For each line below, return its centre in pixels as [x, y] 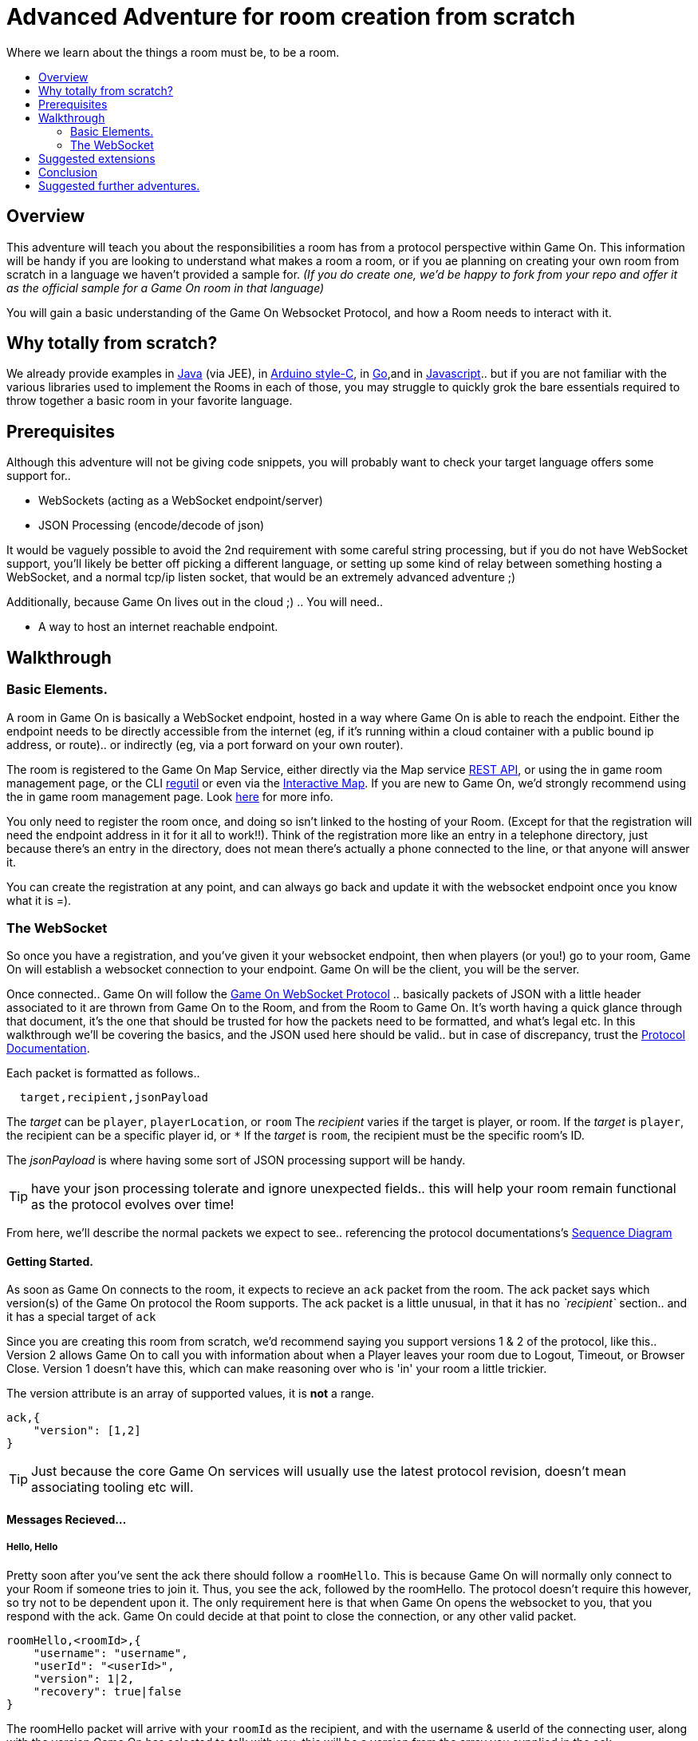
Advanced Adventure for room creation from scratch [291, 17]
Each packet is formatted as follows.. [103, 1073]
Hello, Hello [32, 1547]
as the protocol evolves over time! [133, 1205]
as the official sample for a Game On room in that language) [166, 288]
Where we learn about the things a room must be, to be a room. [173, 52]
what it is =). [39, 900]
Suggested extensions [97, 158]
